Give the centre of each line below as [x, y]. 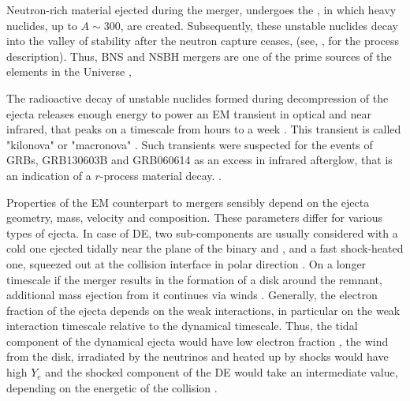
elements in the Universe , [69, 71]
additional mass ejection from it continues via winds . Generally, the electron [192, 295]
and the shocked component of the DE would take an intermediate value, [222, 372]
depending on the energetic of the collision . [112, 387]
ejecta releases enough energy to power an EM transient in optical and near [189, 113]
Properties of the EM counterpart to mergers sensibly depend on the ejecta [188, 202]
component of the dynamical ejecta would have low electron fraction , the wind [198, 341]
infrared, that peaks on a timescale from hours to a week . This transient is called [204, 129]
